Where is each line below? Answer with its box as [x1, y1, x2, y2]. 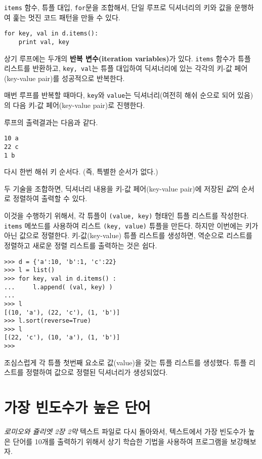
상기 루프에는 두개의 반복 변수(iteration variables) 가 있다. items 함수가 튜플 [4, 53, 251, 63]
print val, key [18, 38, 69, 46]
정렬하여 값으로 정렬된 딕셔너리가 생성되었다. [26, 367, 168, 377]
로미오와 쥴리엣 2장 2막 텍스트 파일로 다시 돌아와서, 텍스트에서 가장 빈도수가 [4, 426, 246, 437]
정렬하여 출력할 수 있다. [13, 193, 88, 204]
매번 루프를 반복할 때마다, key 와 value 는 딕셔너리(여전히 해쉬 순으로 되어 [4, 90, 235, 100]
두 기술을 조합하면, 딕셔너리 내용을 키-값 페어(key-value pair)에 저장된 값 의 [4, 183, 239, 194]
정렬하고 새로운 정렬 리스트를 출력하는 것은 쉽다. [4, 240, 157, 250]
